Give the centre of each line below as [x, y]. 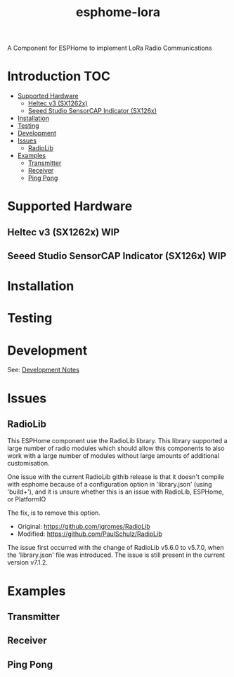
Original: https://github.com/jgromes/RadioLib [84, 527]
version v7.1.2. [27, 563]
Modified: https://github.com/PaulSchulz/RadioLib [90, 534]
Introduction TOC [59, 76]
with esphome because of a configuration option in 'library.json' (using [110, 485]
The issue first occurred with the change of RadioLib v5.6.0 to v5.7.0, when [116, 548]
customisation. [29, 464]
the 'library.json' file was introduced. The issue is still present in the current [116, 555]
